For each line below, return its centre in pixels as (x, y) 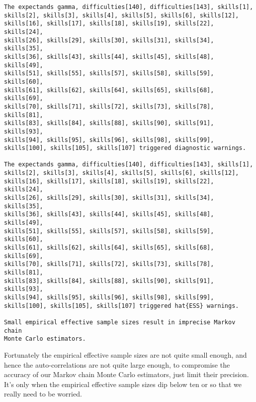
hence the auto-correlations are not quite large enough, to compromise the (117, 364)
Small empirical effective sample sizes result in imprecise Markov (120, 322)
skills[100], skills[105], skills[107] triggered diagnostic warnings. (125, 148)
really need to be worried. (43, 394)
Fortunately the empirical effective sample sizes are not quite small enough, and (126, 354)
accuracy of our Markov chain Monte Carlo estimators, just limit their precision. (127, 374)
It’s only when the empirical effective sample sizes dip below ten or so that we (123, 384)
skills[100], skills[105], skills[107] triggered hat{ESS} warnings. (122, 306)
